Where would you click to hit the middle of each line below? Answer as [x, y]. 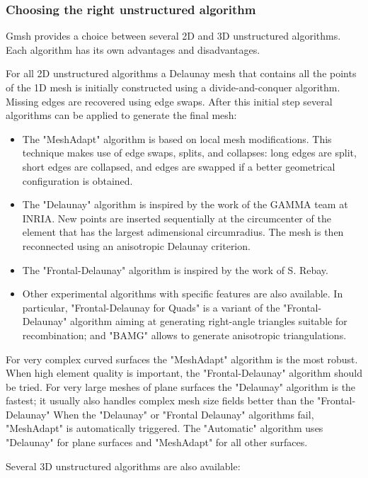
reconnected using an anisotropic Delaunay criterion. [136, 245]
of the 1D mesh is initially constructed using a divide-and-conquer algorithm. [173, 87]
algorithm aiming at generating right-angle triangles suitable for [209, 321]
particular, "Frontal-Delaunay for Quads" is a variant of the [151, 307]
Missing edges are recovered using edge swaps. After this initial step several [169, 101]
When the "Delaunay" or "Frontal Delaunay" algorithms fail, [184, 414]
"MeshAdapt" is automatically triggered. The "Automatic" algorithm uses [165, 428]
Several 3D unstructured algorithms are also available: [123, 466]
